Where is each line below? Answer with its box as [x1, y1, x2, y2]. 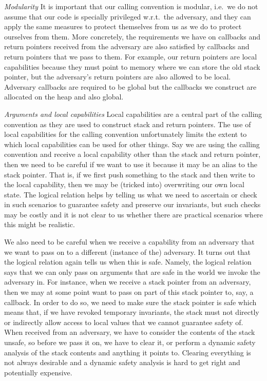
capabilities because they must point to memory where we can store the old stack [4, 61, 260, 72]
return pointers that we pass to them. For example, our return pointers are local [4, 51, 257, 62]
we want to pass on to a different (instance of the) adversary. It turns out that [4, 246, 251, 257]
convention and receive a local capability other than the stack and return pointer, [4, 149, 261, 159]
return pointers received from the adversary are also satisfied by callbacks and [4, 41, 250, 52]
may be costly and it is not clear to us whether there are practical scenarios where [4, 209, 263, 219]
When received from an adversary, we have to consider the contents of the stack [4, 327, 255, 337]
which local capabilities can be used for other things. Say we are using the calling [4, 138, 260, 149]
